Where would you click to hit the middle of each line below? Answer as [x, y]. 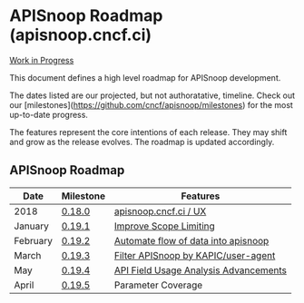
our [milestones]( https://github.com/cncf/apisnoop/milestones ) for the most [151, 104]
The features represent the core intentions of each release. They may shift [148, 132]
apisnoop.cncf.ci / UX [160, 211]
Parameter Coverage [158, 285]
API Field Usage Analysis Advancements [201, 270]
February [33, 240]
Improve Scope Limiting [164, 226]
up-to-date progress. [49, 114]
